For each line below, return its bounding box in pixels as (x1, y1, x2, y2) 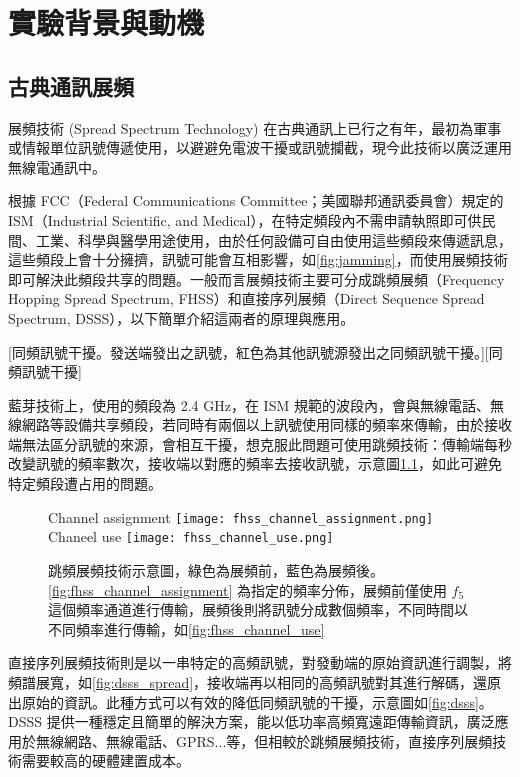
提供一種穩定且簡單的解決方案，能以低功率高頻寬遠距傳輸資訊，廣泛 (46, 711, 495, 732)
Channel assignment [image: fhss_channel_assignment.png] (48, 506, 434, 527)
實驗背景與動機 (8, 2, 205, 43)
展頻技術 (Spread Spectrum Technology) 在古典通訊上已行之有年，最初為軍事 (8, 117, 502, 138)
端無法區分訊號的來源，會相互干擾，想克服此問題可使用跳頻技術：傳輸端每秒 (8, 433, 512, 454)
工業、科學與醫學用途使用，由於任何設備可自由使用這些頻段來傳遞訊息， (35, 229, 512, 250)
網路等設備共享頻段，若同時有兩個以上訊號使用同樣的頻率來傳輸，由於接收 (21, 414, 512, 435)
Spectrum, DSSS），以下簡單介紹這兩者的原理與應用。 (8, 307, 355, 328)
